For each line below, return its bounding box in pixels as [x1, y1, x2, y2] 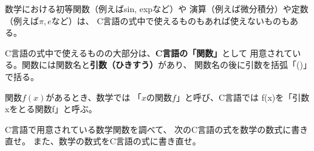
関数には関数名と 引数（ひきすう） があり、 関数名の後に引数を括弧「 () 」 [21, 58, 308, 71]
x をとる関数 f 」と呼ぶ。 [5, 102, 97, 115]
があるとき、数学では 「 [46, 90, 142, 103]
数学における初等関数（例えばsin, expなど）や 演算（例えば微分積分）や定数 [5, 2, 309, 15]
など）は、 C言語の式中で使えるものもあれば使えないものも [51, 14, 290, 27]
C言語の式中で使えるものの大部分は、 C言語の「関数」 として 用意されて [5, 46, 293, 59]
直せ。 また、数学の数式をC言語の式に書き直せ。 [5, 135, 201, 147]
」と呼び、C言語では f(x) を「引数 [176, 90, 310, 103]
